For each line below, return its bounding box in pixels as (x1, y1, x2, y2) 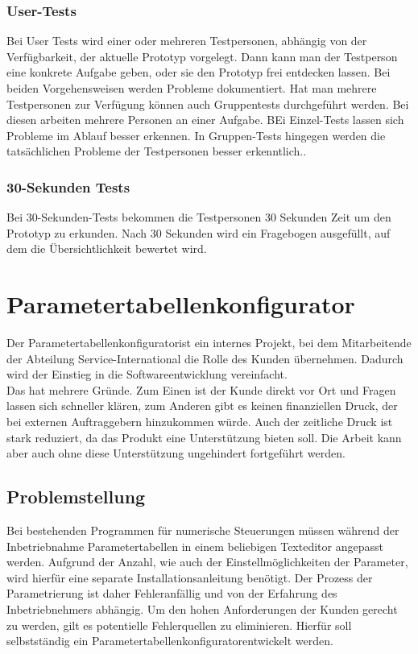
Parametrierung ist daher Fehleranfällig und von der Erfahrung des (6, 585, 337, 602)
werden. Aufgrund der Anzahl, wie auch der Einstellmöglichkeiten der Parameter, (6, 553, 408, 570)
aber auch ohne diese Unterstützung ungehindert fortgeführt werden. (6, 445, 346, 462)
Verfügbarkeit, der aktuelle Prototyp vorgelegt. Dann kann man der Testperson (6, 48, 398, 64)
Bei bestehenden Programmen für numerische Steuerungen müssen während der (6, 522, 399, 539)
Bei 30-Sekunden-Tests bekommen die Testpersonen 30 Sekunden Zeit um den (6, 209, 391, 226)
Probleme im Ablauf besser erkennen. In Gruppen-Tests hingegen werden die (6, 126, 386, 143)
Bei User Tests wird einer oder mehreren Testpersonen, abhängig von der (6, 32, 367, 49)
